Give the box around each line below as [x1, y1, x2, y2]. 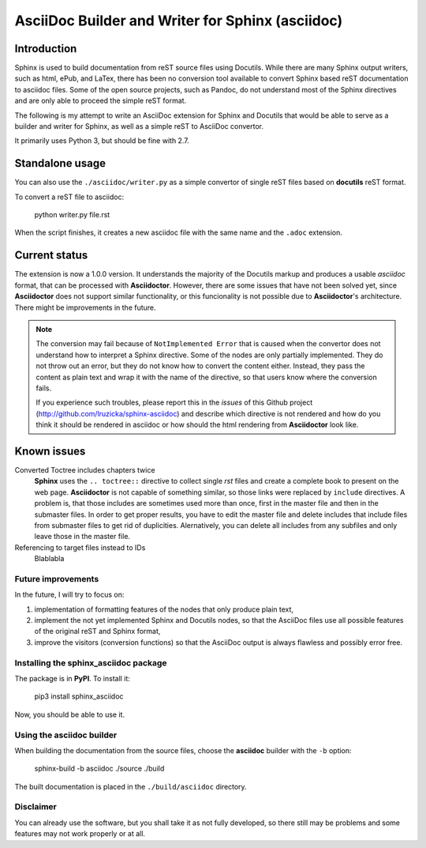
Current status [14, 249, 88, 262]
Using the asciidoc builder [14, 729, 118, 741]
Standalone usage [14, 156, 106, 170]
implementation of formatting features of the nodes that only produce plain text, [34, 605, 294, 614]
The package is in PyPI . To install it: [14, 673, 130, 683]
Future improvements [14, 573, 99, 584]
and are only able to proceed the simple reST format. [14, 96, 187, 106]
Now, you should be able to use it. [14, 710, 125, 719]
